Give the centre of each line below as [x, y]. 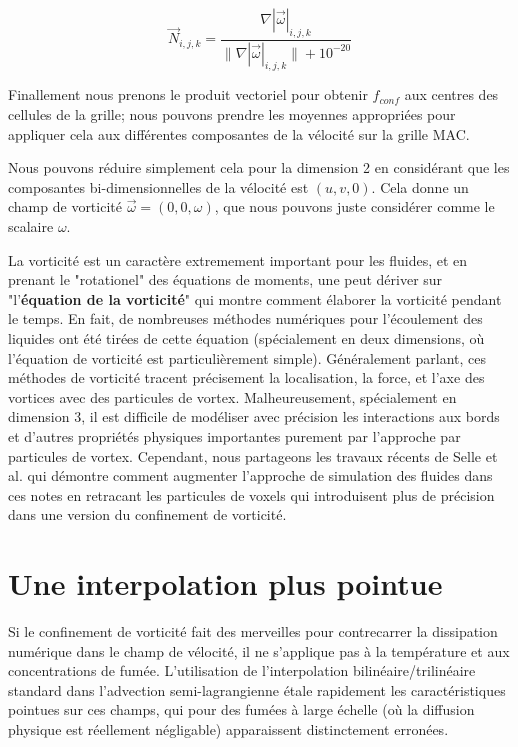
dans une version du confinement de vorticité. [147, 514]
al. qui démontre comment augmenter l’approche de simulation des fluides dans [250, 475]
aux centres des [451, 94]
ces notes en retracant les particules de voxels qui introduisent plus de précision [251, 494]
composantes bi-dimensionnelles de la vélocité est [158, 186]
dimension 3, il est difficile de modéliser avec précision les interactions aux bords [254, 416]
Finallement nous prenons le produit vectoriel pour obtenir [188, 94]
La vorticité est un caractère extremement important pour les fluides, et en [238, 259]
